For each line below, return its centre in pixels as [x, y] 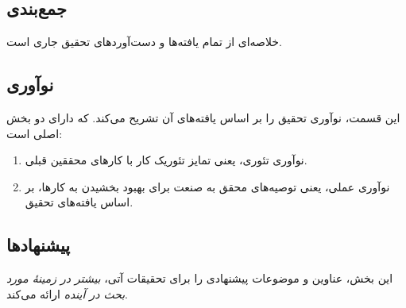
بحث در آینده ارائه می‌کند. [67, 293]
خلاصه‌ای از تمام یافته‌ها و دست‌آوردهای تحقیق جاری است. [144, 42]
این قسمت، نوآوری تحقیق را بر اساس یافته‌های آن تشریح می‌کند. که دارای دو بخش [203, 117]
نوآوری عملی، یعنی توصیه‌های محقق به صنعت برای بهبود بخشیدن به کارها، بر [207, 186]
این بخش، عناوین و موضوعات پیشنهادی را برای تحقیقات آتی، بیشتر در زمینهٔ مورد [200, 278]
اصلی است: [35, 133]
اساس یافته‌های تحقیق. [79, 202]
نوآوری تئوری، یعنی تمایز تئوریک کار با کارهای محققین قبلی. [166, 160]
